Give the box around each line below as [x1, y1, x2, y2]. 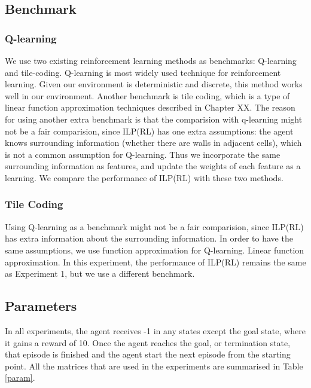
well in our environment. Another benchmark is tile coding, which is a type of [5, 89, 290, 102]
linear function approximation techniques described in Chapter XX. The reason [5, 101, 295, 114]
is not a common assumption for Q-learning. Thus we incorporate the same [5, 148, 280, 160]
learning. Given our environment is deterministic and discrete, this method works [5, 78, 303, 90]
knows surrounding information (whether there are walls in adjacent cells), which [5, 136, 302, 149]
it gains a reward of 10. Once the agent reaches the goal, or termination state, [5, 336, 291, 349]
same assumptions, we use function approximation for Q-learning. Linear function [5, 243, 304, 256]
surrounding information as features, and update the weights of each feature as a [5, 160, 301, 172]
